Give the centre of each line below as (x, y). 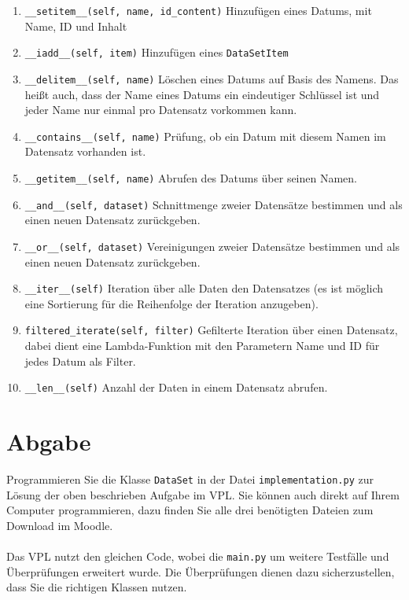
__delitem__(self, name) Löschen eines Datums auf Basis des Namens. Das (212, 78)
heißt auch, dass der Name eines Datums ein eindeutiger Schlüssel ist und (202, 94)
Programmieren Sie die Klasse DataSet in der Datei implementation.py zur (190, 479)
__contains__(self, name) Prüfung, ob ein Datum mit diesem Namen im (205, 136)
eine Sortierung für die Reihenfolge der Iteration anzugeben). (171, 303)
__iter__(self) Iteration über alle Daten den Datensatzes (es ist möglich (204, 288)
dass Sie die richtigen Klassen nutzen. (97, 587)
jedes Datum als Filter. (80, 361)
